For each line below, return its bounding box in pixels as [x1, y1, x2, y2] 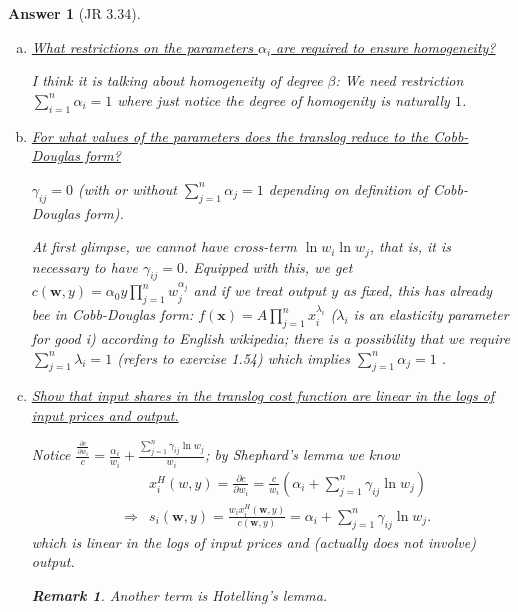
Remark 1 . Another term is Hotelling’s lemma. [31, 584, 328, 605]
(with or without [77, 178, 177, 199]
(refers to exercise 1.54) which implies [117, 347, 350, 368]
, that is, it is [369, 236, 451, 257]
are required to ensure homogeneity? [276, 36, 496, 57]
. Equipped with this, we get [184, 256, 353, 277]
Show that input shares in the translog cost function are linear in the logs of [31, 385, 495, 406]
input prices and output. [31, 404, 179, 425]
